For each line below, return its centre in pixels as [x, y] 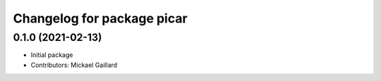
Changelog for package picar [100, 18]
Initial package [52, 55]
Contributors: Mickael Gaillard [74, 65]
